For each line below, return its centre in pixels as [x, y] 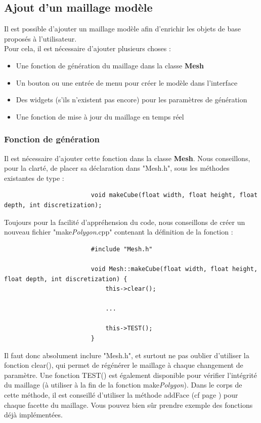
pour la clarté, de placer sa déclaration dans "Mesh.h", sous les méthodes [117, 168]
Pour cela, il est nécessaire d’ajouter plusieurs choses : [88, 48]
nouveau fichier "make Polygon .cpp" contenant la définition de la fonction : [119, 232]
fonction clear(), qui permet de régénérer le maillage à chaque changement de [124, 365]
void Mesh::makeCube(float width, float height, [174, 269]
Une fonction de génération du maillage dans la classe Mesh [110, 65]
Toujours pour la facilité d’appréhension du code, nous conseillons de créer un [125, 222]
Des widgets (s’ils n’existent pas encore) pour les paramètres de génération [132, 100]
